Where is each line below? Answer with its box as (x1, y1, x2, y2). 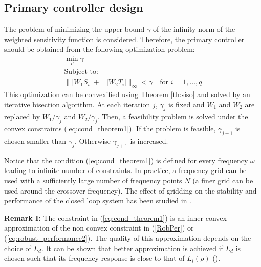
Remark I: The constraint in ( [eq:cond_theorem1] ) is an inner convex (4, 212, 227, 223)
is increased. (130, 136, 168, 146)
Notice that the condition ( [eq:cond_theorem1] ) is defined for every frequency (4, 155, 248, 165)
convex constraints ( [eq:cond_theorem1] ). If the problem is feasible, (4, 123, 216, 134)
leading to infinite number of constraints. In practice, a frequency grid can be (4, 165, 247, 176)
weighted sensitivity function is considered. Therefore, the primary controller (4, 33, 245, 44)
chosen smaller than (4, 136, 67, 146)
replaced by (4, 111, 40, 122)
